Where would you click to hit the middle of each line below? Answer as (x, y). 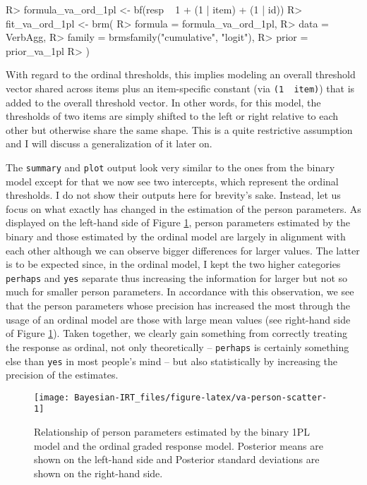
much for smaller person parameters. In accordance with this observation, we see (180, 291)
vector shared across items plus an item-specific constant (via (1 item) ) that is (180, 88)
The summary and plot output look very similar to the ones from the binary (170, 167)
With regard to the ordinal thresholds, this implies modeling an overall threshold (181, 74)
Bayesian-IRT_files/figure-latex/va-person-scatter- (201, 397)
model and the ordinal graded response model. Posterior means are (179, 445)
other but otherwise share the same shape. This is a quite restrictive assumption (179, 129)
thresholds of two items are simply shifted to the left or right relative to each (172, 116)
